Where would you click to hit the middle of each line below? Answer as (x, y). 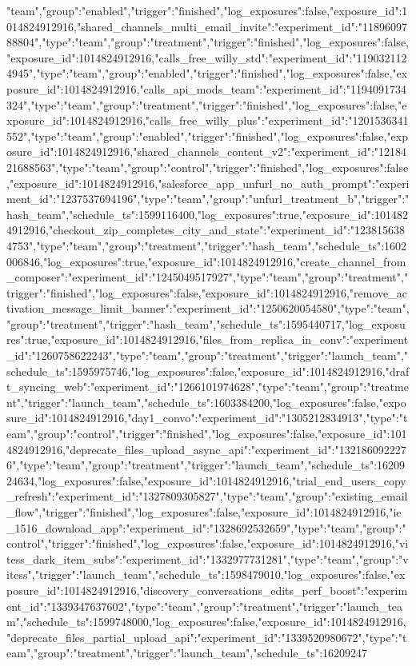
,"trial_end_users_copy (348, 480)
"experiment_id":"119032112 (338, 57)
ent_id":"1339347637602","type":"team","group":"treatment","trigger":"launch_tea (205, 606)
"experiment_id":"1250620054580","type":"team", (291, 308)
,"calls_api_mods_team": (200, 88)
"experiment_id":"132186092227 (328, 449)
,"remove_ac (377, 292)
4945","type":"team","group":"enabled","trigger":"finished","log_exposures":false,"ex (207, 73)
